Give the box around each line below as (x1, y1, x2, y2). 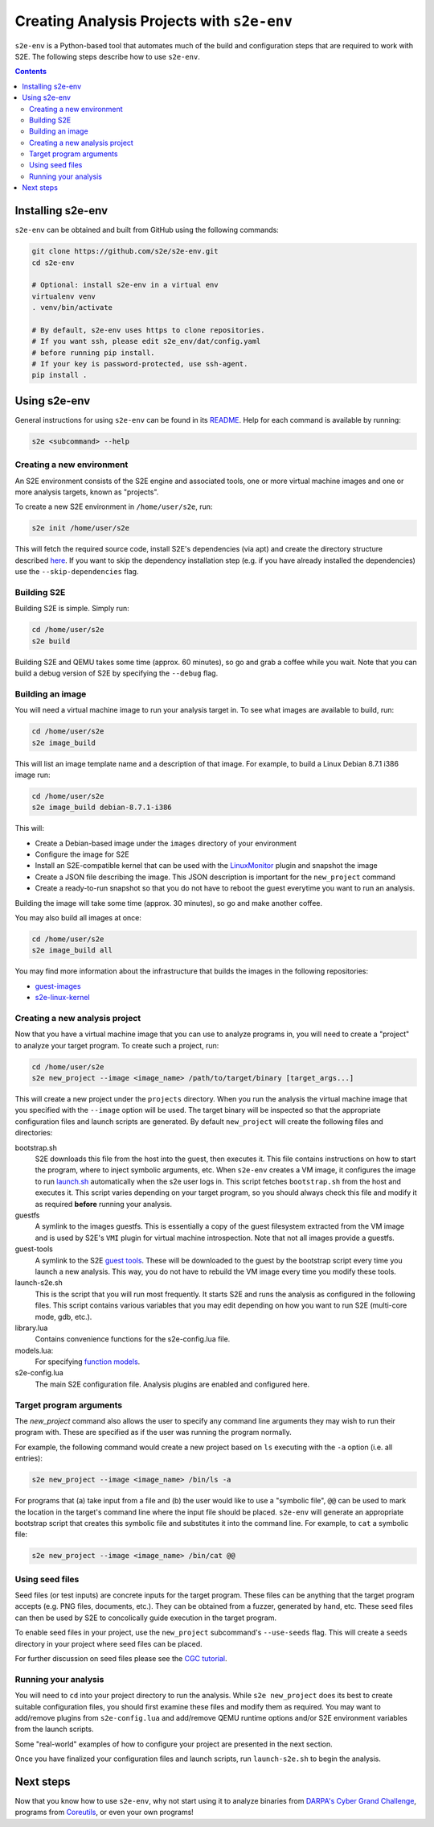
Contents (14, 67, 47, 76)
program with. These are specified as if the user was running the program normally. (14, 1428, 293, 1437)
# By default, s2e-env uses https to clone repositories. (31, 325, 265, 334)
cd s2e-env (31, 258, 75, 267)
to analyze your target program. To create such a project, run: (14, 1040, 219, 1050)
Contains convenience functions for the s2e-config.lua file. (35, 1334, 231, 1344)
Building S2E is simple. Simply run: (14, 604, 130, 614)
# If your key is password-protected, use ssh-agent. (31, 359, 248, 369)
